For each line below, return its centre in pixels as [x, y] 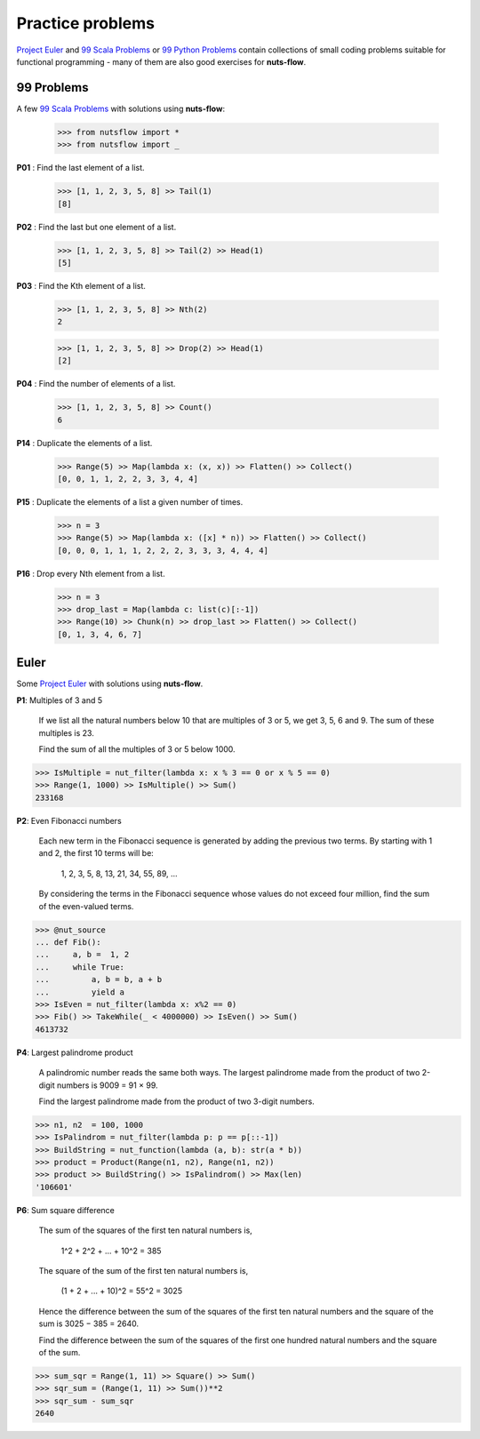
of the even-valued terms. [86, 906]
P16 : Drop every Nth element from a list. [91, 573]
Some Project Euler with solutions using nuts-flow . [110, 684]
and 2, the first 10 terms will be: [96, 853]
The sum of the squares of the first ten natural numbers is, [145, 1230]
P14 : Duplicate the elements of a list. [84, 443]
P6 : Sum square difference [66, 1210]
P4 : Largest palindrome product [75, 1052]
